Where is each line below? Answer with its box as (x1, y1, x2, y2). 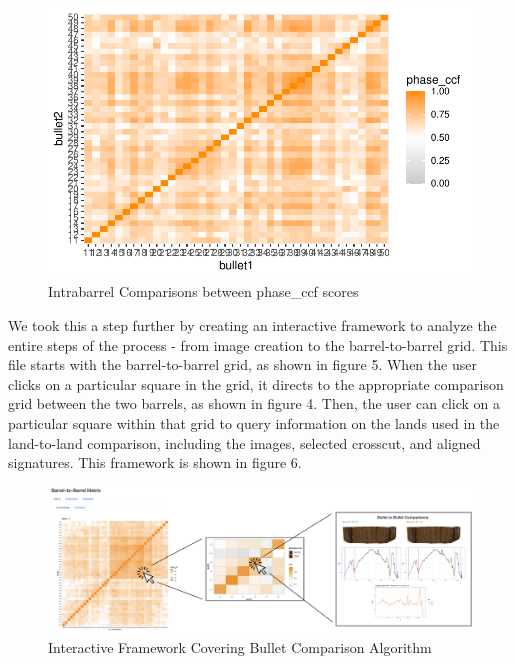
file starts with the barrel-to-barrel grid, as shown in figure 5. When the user (8, 354, 477, 375)
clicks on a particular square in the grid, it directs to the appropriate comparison (8, 373, 504, 394)
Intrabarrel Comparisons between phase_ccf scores (48, 281, 359, 302)
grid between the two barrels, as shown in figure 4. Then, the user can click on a (8, 393, 501, 414)
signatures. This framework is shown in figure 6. (8, 452, 302, 473)
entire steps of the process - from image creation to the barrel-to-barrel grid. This (8, 334, 508, 355)
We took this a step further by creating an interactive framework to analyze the (8, 315, 497, 335)
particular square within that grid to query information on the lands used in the (8, 412, 500, 433)
